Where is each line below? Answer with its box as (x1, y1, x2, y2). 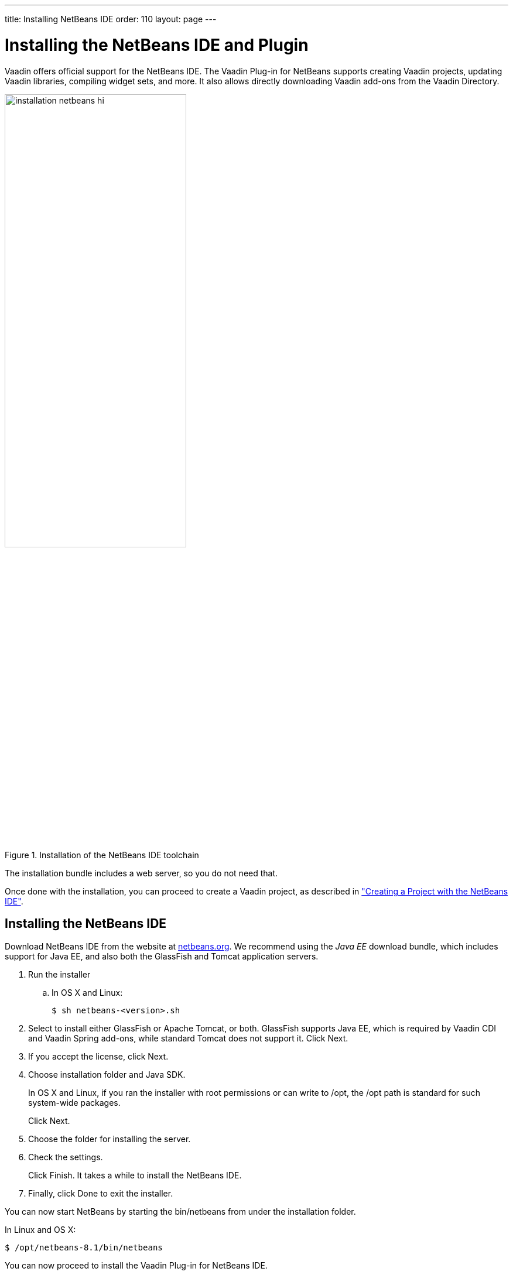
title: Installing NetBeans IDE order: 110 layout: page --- (5, 14, 217, 24)
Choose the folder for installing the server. (28, 1133, 191, 1144)
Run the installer (28, 969, 91, 979)
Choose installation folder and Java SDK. (28, 1069, 186, 1079)
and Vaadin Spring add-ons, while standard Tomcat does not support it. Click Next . (28, 1033, 348, 1043)
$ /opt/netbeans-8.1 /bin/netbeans (5, 1242, 163, 1252)
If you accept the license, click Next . (28, 1051, 169, 1061)
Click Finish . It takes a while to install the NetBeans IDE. (28, 1170, 242, 1180)
